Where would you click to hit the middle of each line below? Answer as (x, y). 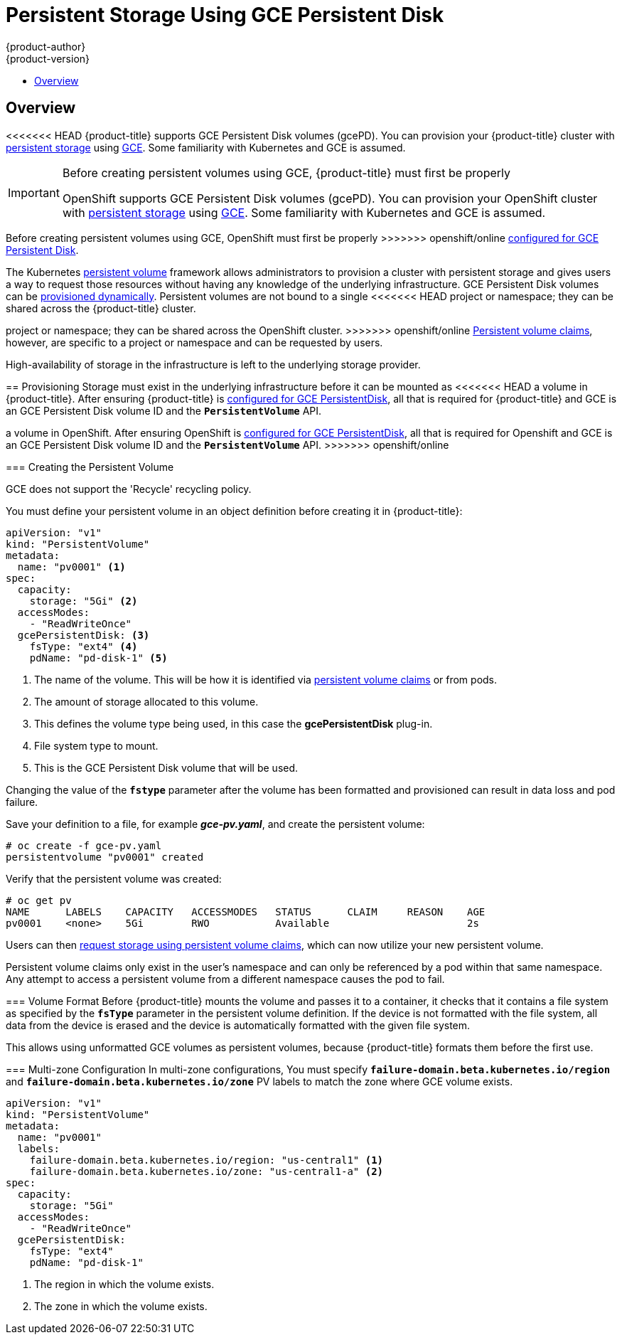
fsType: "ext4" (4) (84, 646)
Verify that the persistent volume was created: (114, 878)
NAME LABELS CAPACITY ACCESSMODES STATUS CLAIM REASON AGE (246, 911)
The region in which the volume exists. (124, 1284)
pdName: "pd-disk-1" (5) (98, 658)
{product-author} (46, 46)
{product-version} (48, 58)
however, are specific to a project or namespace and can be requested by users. (194, 342)
